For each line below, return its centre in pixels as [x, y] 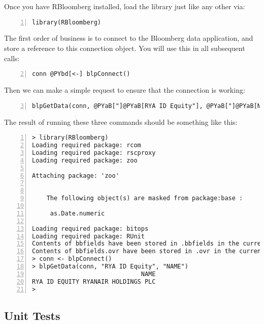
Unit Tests [32, 315]
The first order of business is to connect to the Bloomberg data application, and [129, 38]
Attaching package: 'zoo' [76, 175]
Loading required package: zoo [85, 160]
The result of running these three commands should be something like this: [121, 121]
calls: [12, 58]
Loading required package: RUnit [88, 236]
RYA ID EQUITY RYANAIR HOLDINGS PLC [94, 281]
